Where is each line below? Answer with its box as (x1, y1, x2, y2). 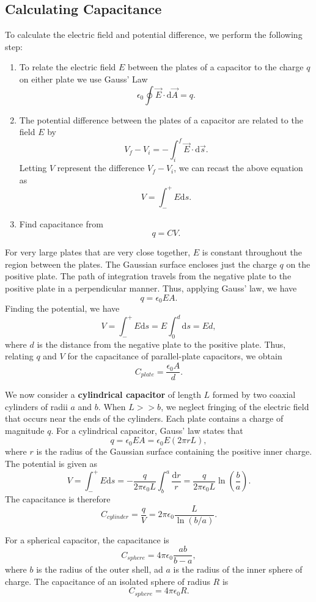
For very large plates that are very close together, (5, 246, 191, 259)
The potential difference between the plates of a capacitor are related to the (19, 113, 303, 126)
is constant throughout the (202, 246, 302, 259)
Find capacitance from (19, 217, 103, 230)
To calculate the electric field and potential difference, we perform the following (5, 28, 303, 41)
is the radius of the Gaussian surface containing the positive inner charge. (36, 445, 312, 458)
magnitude (5, 424, 45, 436)
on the (286, 257, 310, 270)
